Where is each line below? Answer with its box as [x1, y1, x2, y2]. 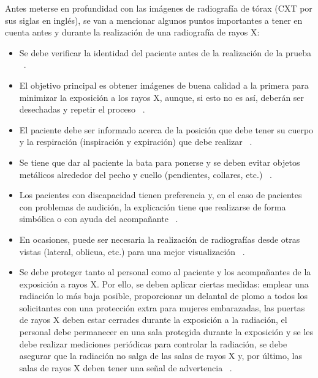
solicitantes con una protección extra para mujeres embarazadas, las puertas [19, 301, 305, 314]
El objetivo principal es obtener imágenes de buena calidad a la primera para [19, 78, 309, 91]
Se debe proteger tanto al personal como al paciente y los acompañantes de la [19, 265, 311, 278]
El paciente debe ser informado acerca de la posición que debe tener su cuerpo [19, 123, 314, 136]
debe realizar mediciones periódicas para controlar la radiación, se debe [19, 337, 287, 350]
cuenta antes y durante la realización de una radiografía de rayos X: [5, 26, 260, 39]
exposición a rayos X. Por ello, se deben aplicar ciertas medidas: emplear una [19, 277, 309, 290]
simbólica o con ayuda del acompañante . [19, 212, 178, 225]
